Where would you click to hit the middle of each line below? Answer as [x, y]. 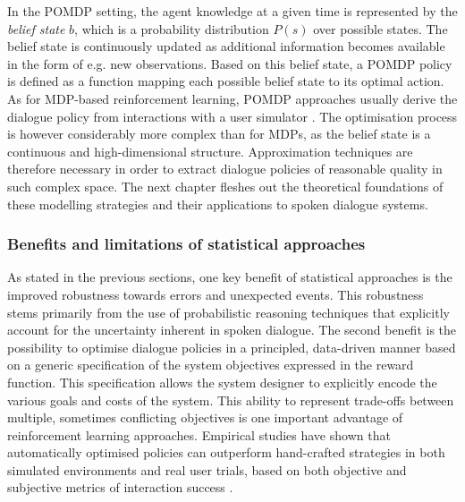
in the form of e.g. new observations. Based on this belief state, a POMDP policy [230, 63]
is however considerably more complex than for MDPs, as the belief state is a [219, 134]
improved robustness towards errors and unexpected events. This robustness [216, 294]
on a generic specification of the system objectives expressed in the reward [211, 365]
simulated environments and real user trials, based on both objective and [207, 469]
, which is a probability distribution [172, 28]
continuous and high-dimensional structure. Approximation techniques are [210, 151]
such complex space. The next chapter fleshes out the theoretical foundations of [225, 186]
